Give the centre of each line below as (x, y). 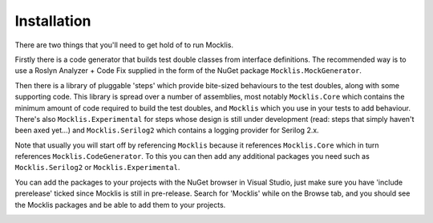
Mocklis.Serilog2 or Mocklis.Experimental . (97, 168)
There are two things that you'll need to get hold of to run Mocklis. (124, 45)
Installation (53, 21)
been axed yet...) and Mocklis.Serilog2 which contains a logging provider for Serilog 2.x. (167, 130)
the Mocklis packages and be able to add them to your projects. (120, 205)
